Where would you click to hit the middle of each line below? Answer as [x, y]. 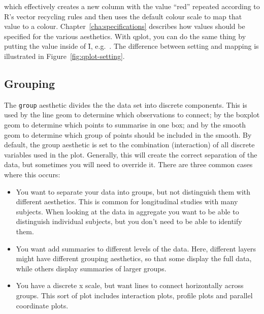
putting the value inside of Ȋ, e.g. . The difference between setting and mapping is [131, 46]
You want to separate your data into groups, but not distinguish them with [133, 191]
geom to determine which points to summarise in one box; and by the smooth [125, 125]
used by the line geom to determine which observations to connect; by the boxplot [132, 115]
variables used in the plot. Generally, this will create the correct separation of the [131, 154]
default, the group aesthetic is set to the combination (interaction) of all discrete [129, 145]
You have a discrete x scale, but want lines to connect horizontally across [130, 285]
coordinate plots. [42, 305]
